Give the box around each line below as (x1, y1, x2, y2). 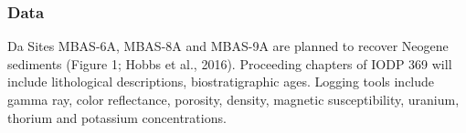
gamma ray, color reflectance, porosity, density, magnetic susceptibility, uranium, (7, 90, 460, 108)
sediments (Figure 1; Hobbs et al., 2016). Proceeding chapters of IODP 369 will (7, 54, 452, 73)
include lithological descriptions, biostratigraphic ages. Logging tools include (7, 72, 435, 91)
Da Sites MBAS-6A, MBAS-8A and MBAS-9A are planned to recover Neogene (7, 36, 449, 56)
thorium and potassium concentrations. (7, 107, 227, 127)
